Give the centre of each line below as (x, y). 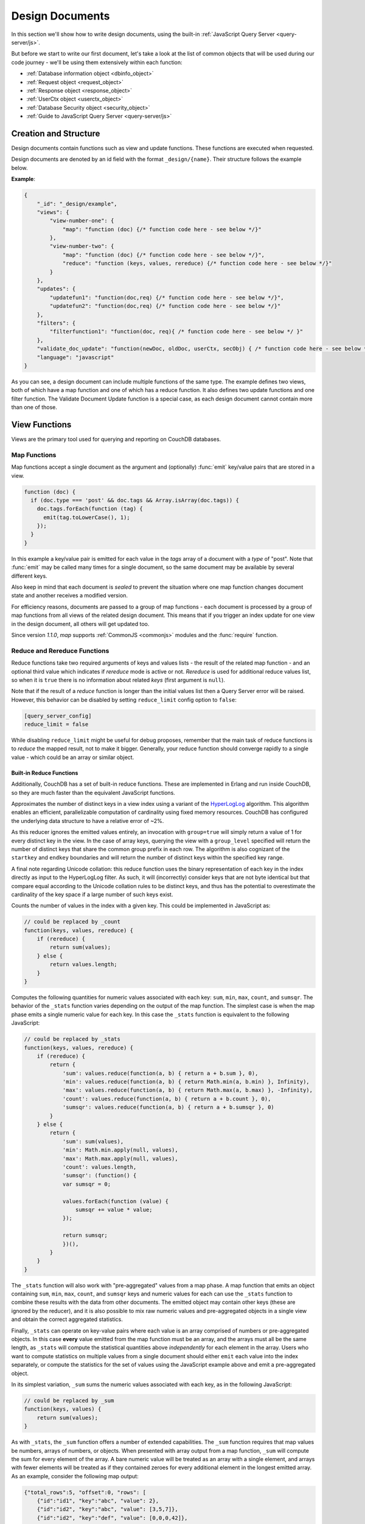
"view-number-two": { (82, 246)
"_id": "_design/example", (77, 204)
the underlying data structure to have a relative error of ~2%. (88, 821)
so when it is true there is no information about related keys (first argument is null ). (118, 680)
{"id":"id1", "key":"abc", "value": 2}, (98, 1501)
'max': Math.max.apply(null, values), (120, 1159)
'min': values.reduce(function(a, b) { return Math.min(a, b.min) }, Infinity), (186, 1082)
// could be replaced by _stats (72, 1039)
